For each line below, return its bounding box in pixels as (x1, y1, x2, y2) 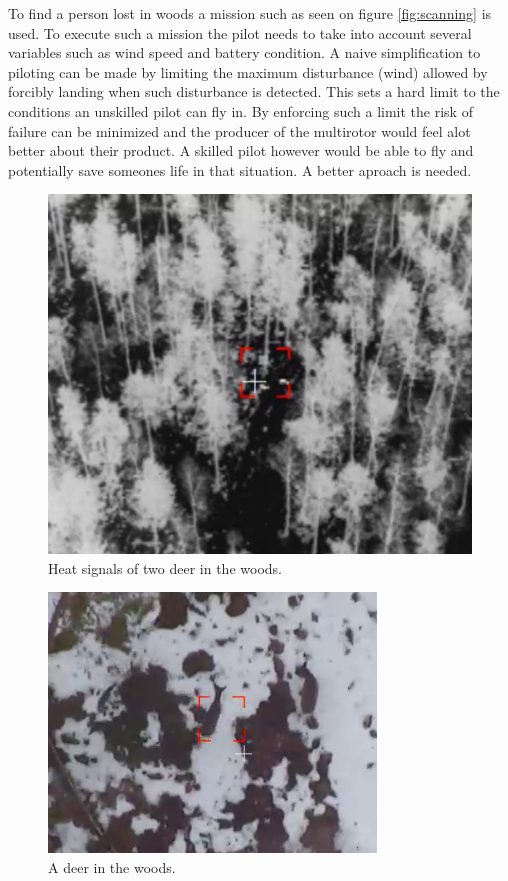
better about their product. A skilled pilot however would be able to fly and (8, 140, 474, 161)
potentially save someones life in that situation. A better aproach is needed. (8, 159, 472, 180)
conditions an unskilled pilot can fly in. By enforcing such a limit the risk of (8, 100, 473, 121)
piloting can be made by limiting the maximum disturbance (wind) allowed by (8, 61, 488, 82)
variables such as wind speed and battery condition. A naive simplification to (8, 42, 481, 63)
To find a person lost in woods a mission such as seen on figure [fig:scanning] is (8, 3, 492, 23)
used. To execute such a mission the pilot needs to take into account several (8, 22, 472, 43)
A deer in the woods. (48, 856, 176, 877)
